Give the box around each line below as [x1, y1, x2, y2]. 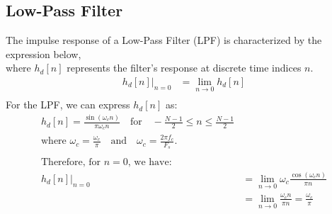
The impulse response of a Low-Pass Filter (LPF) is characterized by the [6, 33, 322, 47]
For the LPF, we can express [6, 97, 130, 112]
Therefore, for [40, 157, 101, 167]
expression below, [6, 46, 81, 61]
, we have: [127, 157, 172, 167]
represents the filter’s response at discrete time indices [67, 60, 302, 75]
